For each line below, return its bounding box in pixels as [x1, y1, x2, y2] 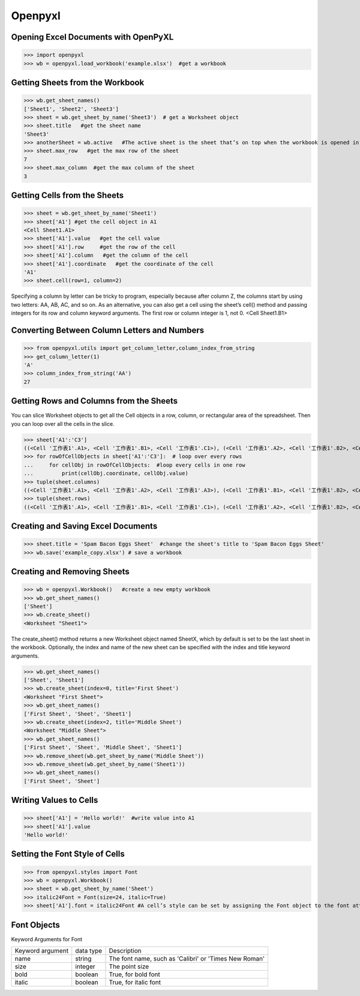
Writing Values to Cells [11, 795, 98, 805]
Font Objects [11, 920, 60, 930]
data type [75, 947, 103, 955]
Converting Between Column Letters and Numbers [11, 325, 204, 335]
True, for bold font [109, 970, 160, 979]
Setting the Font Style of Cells [11, 849, 125, 859]
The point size [109, 962, 149, 971]
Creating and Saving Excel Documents [11, 521, 158, 532]
